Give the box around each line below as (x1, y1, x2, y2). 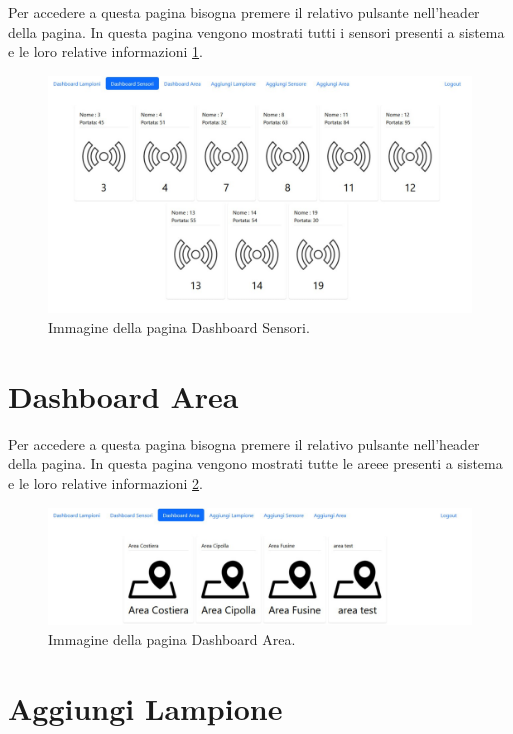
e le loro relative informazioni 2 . (8, 472, 203, 493)
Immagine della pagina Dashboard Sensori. (48, 317, 310, 338)
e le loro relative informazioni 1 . (8, 41, 203, 62)
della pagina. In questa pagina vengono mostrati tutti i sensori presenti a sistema (8, 21, 505, 42)
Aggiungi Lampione (8, 687, 283, 728)
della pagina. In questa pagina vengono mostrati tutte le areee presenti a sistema (8, 453, 503, 474)
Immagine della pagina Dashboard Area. (48, 628, 296, 649)
